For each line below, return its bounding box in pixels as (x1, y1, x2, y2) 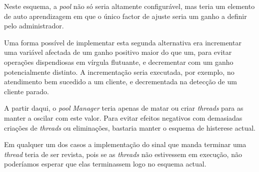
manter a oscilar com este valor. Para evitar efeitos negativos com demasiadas (4, 112, 242, 123)
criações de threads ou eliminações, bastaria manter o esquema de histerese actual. (4, 122, 255, 133)
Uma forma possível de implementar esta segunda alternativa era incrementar (4, 37, 241, 47)
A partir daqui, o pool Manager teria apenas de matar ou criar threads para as (4, 103, 243, 113)
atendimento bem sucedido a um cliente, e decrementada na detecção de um (4, 76, 237, 87)
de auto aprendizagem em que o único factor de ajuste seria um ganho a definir (4, 10, 247, 21)
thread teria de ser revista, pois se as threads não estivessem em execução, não (4, 149, 242, 159)
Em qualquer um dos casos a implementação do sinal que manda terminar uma (4, 139, 246, 150)
